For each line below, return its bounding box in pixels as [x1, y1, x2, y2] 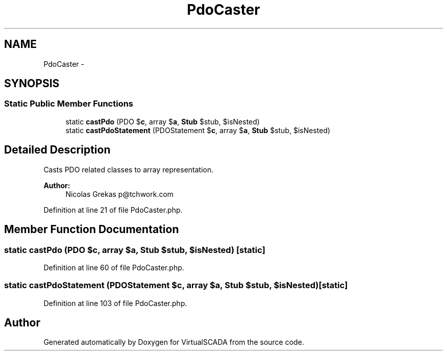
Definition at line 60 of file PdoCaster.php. [43, 263, 184, 272]
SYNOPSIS [4, 77, 60, 90]
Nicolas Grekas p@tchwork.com [65, 189, 174, 198]
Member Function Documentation [4, 223, 179, 236]
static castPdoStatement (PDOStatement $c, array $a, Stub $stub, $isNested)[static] [4, 280, 348, 291]
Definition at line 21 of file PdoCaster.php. [43, 205, 183, 214]
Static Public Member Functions [4, 98, 134, 109]
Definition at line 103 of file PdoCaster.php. [43, 298, 187, 308]
